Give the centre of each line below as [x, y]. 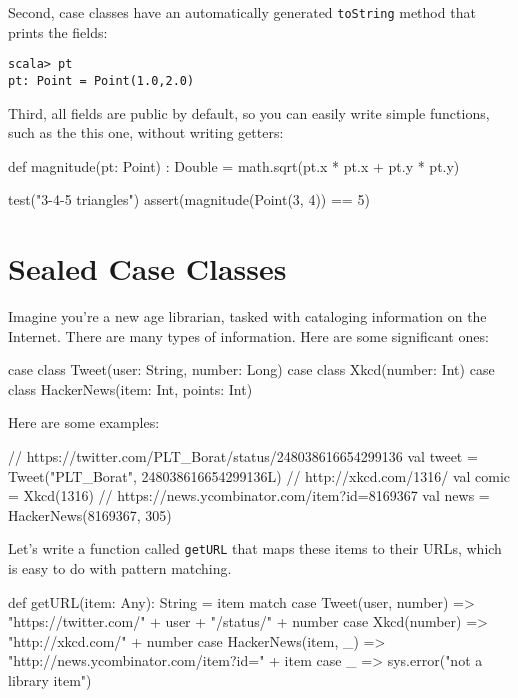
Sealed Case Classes [147, 268]
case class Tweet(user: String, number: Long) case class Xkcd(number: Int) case [251, 369]
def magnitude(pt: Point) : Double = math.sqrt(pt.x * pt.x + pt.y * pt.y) [234, 165]
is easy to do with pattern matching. [120, 568]
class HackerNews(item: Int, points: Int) [130, 388]
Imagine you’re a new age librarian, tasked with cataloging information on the [247, 316]
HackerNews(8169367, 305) [90, 514]
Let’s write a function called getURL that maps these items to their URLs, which [255, 548]
